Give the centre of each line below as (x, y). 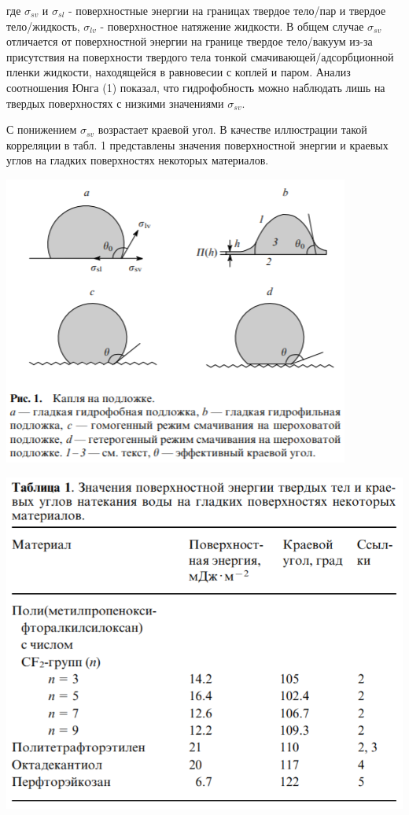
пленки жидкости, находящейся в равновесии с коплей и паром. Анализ (179, 72)
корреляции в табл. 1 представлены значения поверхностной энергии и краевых (197, 144)
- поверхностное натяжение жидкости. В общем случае (232, 26)
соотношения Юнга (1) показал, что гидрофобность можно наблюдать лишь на (196, 87)
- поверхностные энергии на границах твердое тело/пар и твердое (227, 10)
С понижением (42, 129)
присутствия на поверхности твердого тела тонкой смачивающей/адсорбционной (200, 56)
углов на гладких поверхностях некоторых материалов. (138, 160)
